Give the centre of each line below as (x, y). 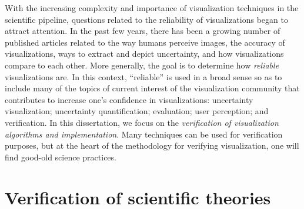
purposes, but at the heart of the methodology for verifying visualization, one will (152, 145)
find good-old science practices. (61, 157)
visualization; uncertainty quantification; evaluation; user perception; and (137, 111)
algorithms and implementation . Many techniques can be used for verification (144, 134)
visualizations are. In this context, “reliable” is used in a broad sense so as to (143, 76)
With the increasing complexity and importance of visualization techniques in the (152, 8)
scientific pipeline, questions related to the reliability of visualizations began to (146, 19)
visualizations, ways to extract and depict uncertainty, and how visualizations (144, 54)
